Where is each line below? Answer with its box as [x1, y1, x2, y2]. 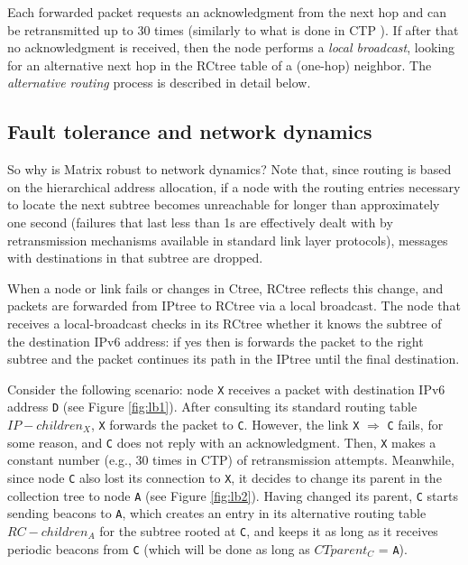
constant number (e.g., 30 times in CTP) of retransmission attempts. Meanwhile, [7, 450, 454, 469]
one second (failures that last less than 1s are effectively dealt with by [7, 212, 393, 231]
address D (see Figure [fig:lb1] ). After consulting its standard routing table [7, 397, 418, 416]
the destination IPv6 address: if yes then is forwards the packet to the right [7, 331, 424, 350]
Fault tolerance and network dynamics [7, 117, 372, 145]
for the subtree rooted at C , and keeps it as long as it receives [99, 521, 438, 540]
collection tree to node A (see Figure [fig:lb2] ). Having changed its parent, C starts [7, 486, 458, 505]
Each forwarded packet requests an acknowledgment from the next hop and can [7, 3, 446, 21]
